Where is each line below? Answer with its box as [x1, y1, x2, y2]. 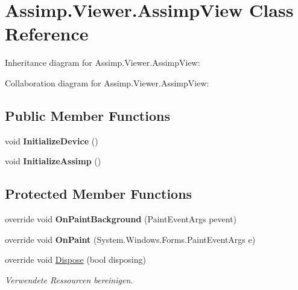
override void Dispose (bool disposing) [5, 253, 146, 266]
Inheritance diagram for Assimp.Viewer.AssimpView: [5, 56, 200, 69]
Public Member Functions [5, 106, 170, 124]
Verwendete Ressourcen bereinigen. [5, 273, 133, 286]
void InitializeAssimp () [5, 155, 101, 167]
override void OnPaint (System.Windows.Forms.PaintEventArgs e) [5, 233, 256, 245]
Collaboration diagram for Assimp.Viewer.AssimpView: [5, 76, 209, 89]
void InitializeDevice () [5, 134, 98, 147]
